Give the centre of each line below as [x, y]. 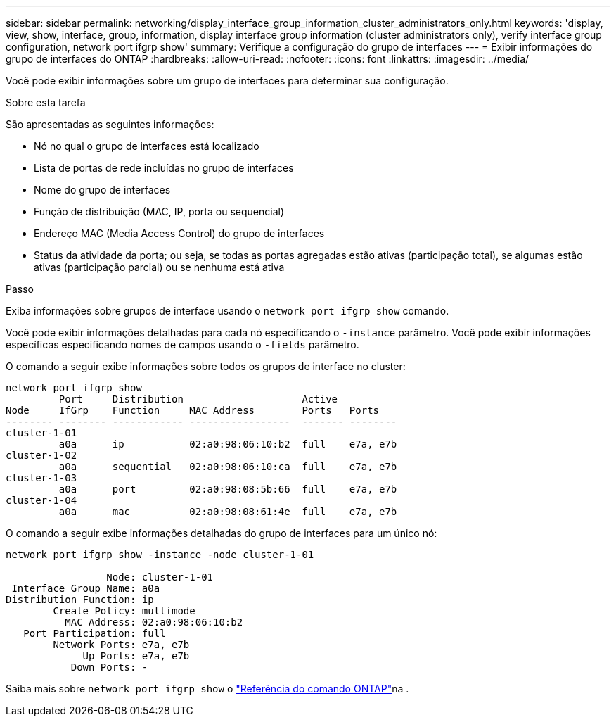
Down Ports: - [109, 667]
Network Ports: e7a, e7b [121, 645]
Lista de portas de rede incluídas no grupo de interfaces [164, 168]
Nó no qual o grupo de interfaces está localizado [147, 146]
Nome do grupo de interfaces [102, 190]
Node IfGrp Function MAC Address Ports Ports [193, 410]
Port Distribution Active [198, 399]
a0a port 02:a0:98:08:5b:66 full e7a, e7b [228, 489]
